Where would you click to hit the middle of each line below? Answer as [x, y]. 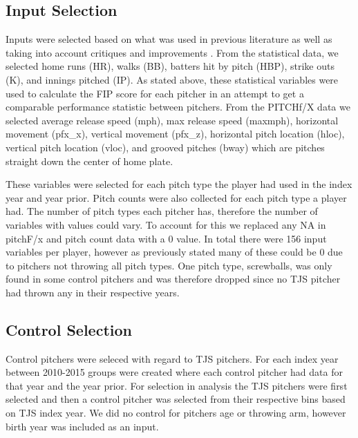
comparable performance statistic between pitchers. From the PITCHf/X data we [178, 107]
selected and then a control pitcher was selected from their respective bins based [176, 399]
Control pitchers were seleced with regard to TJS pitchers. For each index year [172, 358]
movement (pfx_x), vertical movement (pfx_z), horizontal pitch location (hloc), [175, 134]
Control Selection [69, 329]
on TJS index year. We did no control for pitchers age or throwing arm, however [176, 413]
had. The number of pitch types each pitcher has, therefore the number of [162, 211]
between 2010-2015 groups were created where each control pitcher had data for [174, 372]
